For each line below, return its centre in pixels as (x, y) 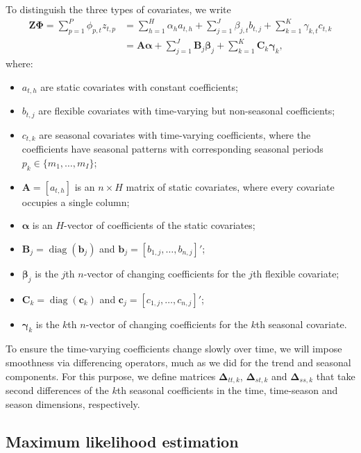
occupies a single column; (76, 202)
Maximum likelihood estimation (122, 441)
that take (336, 376)
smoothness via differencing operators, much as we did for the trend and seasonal (178, 362)
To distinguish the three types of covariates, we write (118, 9)
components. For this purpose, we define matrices (111, 376)
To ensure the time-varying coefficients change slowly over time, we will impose (174, 349)
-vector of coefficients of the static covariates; (160, 225)
